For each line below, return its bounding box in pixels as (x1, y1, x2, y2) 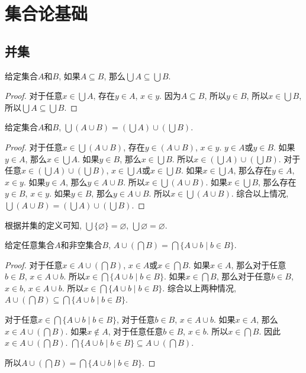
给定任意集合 (5, 239, 54, 251)
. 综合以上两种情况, (162, 281, 236, 294)
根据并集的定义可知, (5, 218, 82, 231)
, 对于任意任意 (108, 324, 163, 337)
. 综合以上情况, (231, 187, 289, 200)
